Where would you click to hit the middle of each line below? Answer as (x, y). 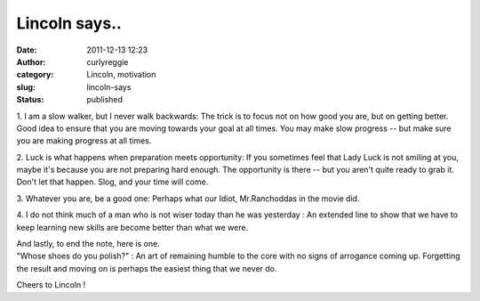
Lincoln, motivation (121, 75)
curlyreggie (108, 61)
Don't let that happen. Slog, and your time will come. (112, 182)
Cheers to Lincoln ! (51, 285)
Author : (31, 61)
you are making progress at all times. (84, 141)
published (105, 100)
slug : (26, 87)
